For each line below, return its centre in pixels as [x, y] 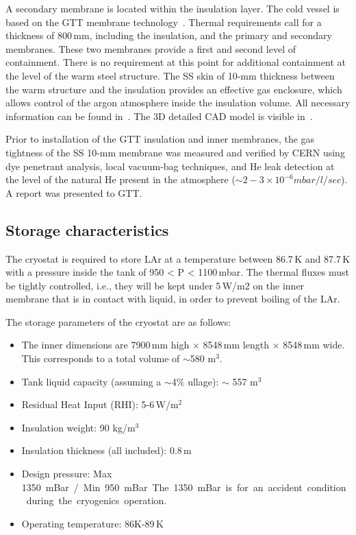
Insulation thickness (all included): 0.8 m [106, 450]
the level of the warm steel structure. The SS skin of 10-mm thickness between [170, 75]
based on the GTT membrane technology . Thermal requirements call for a [164, 22]
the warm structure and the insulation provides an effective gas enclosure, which [174, 89]
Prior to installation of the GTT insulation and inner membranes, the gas [160, 139]
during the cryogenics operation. [97, 500]
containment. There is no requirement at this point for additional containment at [176, 62]
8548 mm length [236, 345]
